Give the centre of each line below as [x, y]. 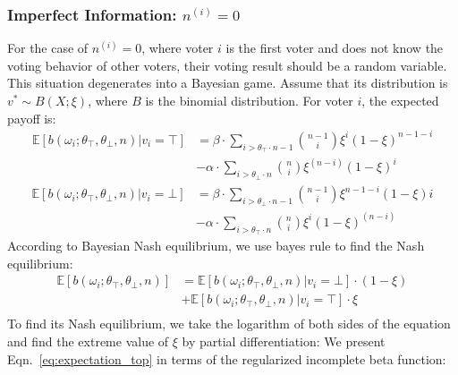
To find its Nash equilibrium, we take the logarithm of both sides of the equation [229, 324]
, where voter [178, 48]
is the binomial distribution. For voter [249, 100]
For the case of [48, 48]
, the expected [400, 100]
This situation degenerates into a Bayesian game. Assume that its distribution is [228, 83]
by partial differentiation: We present [284, 341]
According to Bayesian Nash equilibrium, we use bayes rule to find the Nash [216, 246]
